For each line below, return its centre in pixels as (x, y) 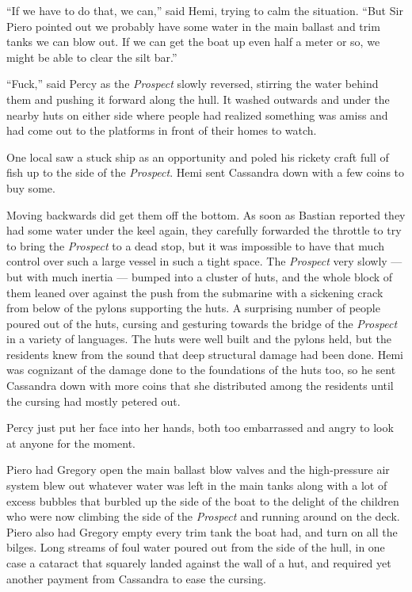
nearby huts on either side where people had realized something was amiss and (197, 115)
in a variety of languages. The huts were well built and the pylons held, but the (199, 339)
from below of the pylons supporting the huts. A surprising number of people (193, 308)
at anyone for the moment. (71, 443)
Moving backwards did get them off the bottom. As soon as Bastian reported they (206, 214)
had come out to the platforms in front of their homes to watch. (162, 130)
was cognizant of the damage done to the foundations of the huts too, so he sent (201, 370)
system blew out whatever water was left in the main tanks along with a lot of (197, 485)
